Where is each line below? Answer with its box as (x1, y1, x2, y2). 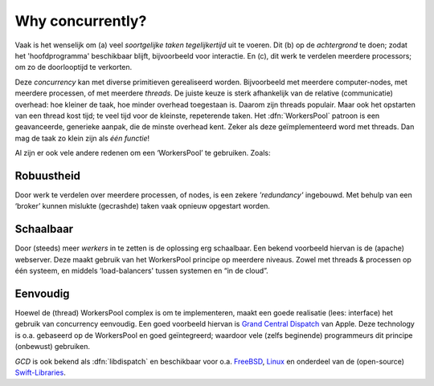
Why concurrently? (14, 12, 147, 30)
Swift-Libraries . (14, 368, 66, 377)
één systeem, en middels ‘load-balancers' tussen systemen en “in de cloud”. (14, 266, 268, 276)
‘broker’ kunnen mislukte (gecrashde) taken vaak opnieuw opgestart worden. (14, 201, 271, 211)
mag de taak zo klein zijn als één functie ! (14, 133, 150, 143)
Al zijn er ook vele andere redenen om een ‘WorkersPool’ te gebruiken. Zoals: (14, 148, 271, 158)
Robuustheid (14, 169, 80, 182)
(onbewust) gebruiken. (14, 342, 90, 351)
